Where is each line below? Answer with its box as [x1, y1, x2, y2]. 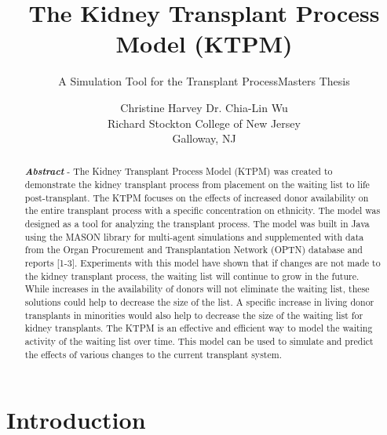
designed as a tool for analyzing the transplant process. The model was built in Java [24, 217, 370, 230]
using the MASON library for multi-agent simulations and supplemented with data [24, 230, 364, 243]
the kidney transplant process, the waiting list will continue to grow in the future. [24, 269, 360, 282]
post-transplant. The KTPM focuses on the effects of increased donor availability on [24, 190, 369, 204]
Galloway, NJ [172, 130, 236, 147]
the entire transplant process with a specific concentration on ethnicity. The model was [24, 204, 381, 217]
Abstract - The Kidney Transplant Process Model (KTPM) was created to [24, 164, 333, 179]
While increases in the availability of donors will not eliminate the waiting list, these [24, 282, 370, 295]
